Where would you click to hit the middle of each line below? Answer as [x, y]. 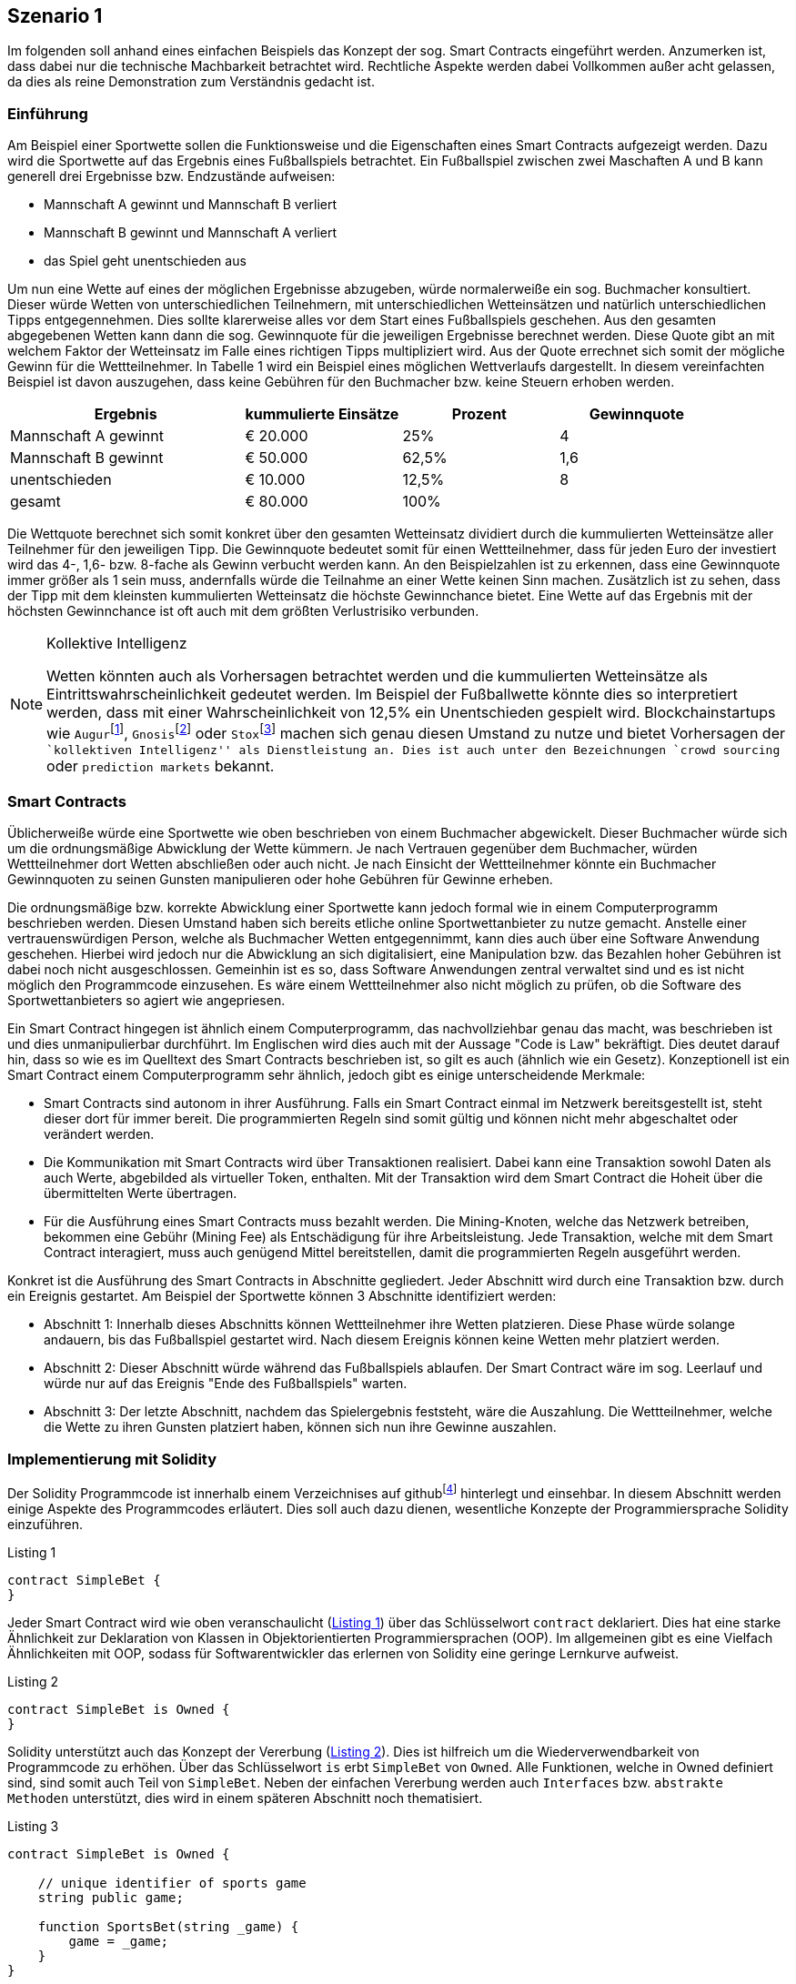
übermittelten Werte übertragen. [141, 1193]
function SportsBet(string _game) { [168, 1926]
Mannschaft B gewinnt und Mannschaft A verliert [191, 233]
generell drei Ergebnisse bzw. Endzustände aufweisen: [171, 176]
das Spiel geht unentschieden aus [145, 261]
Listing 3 [33, 1826]
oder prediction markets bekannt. [161, 765]
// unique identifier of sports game [172, 1883]
